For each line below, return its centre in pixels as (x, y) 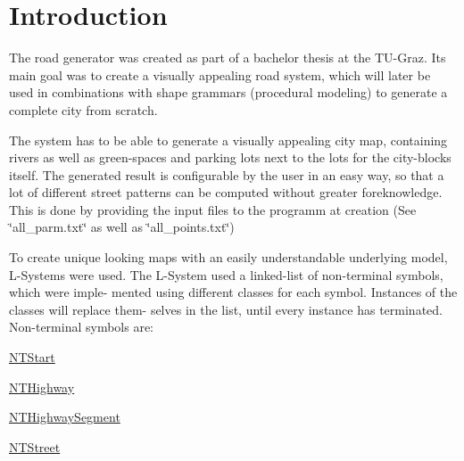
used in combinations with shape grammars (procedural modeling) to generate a (228, 92)
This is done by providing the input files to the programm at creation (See (213, 209)
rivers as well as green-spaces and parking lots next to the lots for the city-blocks (230, 157)
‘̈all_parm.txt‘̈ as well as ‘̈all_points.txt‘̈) (122, 227)
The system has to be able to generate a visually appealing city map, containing (228, 140)
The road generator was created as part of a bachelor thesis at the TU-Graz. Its (228, 58)
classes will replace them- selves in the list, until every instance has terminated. (226, 309)
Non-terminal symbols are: (82, 327)
